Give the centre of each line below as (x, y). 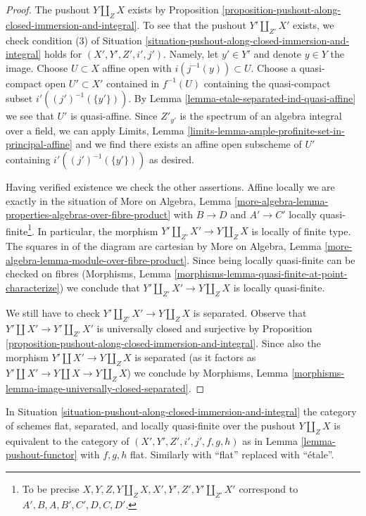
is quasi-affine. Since (114, 116)
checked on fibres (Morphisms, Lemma (88, 273)
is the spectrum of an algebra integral (261, 116)
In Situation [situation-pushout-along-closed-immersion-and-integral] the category (181, 411)
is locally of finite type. (301, 231)
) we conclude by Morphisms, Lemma (208, 372)
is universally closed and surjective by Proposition (204, 328)
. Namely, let (191, 54)
